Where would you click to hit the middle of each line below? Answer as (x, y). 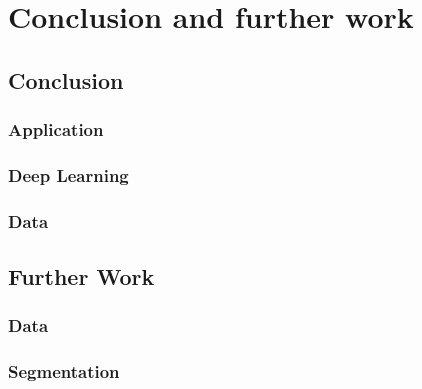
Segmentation (64, 371)
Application (56, 129)
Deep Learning (68, 174)
